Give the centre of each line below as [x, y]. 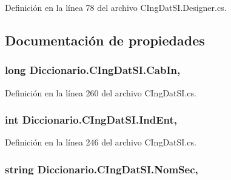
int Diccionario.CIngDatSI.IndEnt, [91, 120]
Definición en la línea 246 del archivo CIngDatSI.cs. [101, 142]
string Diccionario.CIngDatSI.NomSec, [102, 169]
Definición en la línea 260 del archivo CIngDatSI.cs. [101, 92]
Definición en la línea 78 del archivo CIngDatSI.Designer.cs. [116, 7]
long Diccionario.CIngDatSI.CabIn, [93, 70]
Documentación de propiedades [105, 40]
